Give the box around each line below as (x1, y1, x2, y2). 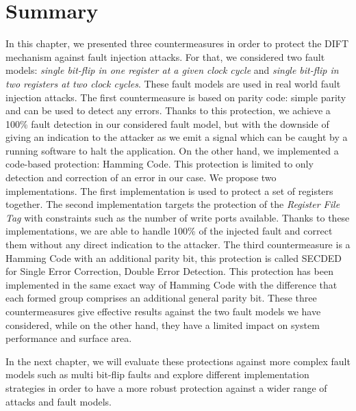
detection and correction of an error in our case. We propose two (5, 170, 277, 185)
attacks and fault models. (5, 394, 112, 408)
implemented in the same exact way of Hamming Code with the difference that (5, 277, 338, 291)
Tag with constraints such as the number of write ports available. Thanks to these (5, 210, 350, 224)
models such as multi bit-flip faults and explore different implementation (5, 367, 309, 382)
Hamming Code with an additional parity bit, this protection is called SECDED (5, 250, 342, 265)
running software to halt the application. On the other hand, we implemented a (5, 143, 339, 157)
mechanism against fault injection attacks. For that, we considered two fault (5, 49, 325, 64)
